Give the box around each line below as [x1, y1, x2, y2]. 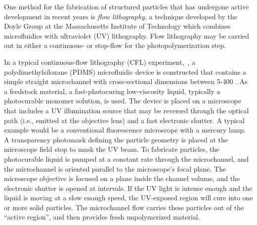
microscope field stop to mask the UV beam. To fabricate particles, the [4, 144, 219, 154]
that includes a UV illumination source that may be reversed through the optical [4, 105, 249, 115]
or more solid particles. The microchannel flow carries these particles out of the [4, 202, 244, 212]
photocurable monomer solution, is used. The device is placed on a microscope [4, 95, 241, 106]
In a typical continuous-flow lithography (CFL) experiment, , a [4, 56, 196, 67]
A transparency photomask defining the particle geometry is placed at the [4, 134, 228, 144]
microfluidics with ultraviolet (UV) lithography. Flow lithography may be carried [4, 30, 250, 41]
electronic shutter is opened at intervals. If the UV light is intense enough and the [4, 182, 253, 193]
